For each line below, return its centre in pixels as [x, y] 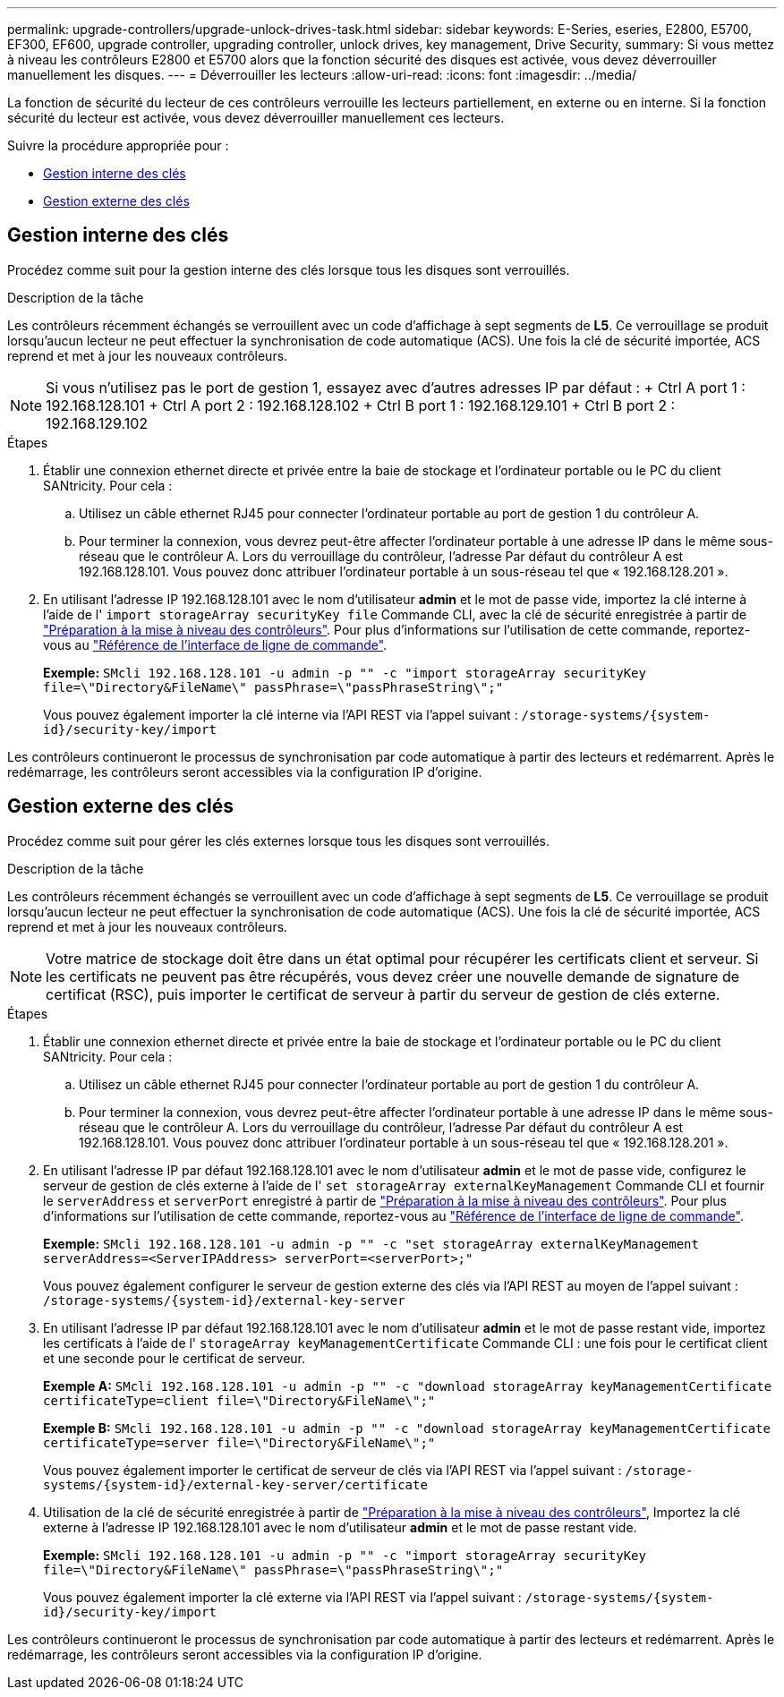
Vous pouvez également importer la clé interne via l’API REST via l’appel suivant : [281, 714]
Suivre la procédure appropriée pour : [118, 145]
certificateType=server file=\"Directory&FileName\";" [239, 1442]
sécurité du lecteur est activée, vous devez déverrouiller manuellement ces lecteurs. [256, 118]
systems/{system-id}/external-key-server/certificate [235, 1484]
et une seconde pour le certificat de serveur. [175, 1358]
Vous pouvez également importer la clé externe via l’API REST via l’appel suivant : [282, 1597]
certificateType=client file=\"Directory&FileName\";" [239, 1400]
